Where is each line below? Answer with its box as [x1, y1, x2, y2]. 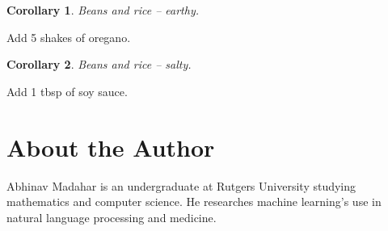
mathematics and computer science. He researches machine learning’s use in [6, 193, 382, 210]
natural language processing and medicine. [6, 208, 217, 225]
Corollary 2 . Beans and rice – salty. [6, 56, 192, 73]
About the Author [6, 130, 215, 163]
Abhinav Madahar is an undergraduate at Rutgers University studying [6, 177, 356, 194]
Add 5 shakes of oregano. [6, 28, 131, 45]
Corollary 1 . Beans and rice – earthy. [6, 2, 200, 18]
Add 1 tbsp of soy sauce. [6, 82, 128, 99]
